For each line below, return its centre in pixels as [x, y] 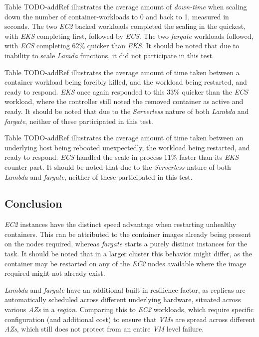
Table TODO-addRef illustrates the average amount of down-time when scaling [126, 6]
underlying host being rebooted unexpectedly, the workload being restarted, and [127, 147]
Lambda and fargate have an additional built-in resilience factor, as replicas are [125, 289]
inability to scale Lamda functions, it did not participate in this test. [109, 55]
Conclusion [33, 203]
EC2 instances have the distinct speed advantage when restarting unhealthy [121, 224]
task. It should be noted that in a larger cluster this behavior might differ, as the [129, 254]
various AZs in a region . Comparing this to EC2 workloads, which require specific [129, 309]
